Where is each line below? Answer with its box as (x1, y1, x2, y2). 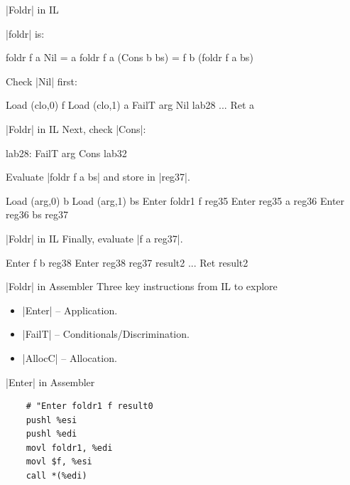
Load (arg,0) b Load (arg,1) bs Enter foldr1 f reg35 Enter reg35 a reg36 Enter (6, 193, 345, 208)
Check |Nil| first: (6, 73, 77, 88)
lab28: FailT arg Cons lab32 (6, 145, 127, 160)
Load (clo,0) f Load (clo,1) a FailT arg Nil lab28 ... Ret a (6, 97, 255, 112)
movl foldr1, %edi (26, 442, 113, 453)
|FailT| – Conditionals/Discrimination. (22, 326, 190, 341)
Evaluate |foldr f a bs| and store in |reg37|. (6, 169, 190, 184)
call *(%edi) (26, 471, 87, 481)
